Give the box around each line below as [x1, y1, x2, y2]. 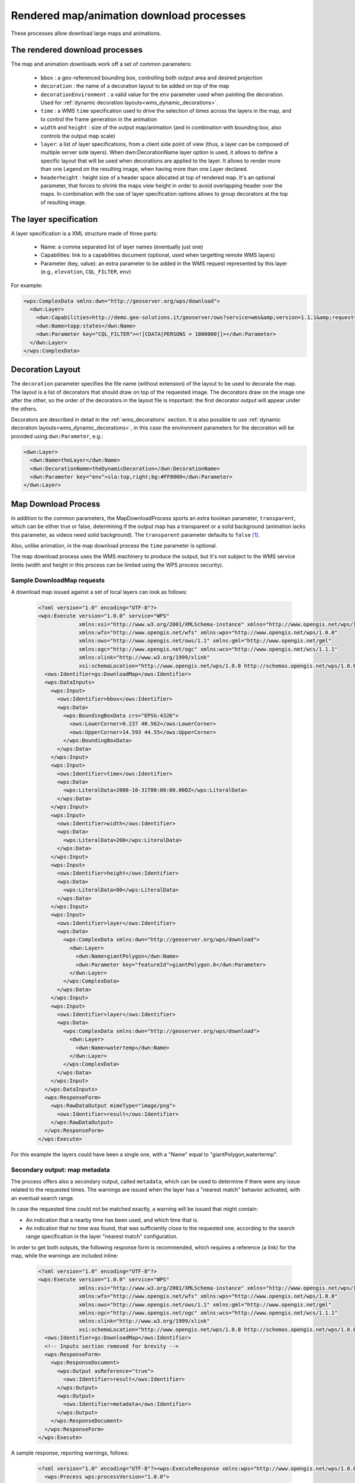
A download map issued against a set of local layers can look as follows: [11, 588, 188, 596]
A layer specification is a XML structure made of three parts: [11, 230, 158, 237]
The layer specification [11, 214, 98, 224]
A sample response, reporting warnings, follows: [11, 1449, 130, 1456]
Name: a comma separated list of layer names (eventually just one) [40, 243, 204, 250]
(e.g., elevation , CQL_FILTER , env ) [40, 268, 131, 275]
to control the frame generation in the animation [40, 116, 157, 123]
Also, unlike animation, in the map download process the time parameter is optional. [11, 542, 217, 549]
